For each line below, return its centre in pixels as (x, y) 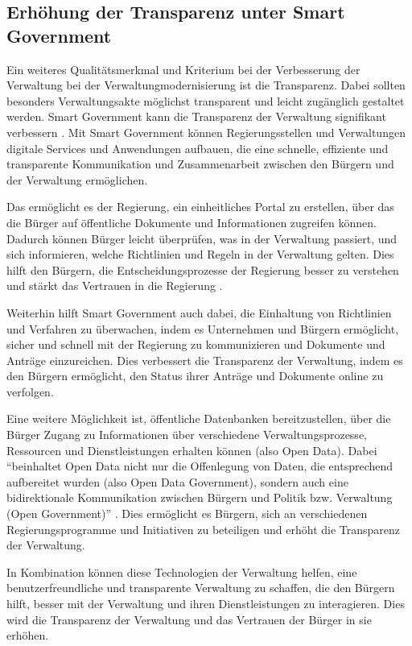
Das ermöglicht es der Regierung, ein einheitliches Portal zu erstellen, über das (200, 207)
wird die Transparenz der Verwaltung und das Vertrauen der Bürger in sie (189, 619)
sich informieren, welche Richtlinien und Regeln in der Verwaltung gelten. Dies (200, 254)
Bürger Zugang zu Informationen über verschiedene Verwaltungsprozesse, (187, 435)
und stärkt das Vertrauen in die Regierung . (115, 286)
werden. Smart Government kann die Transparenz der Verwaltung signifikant (196, 116)
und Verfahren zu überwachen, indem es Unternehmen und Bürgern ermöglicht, (203, 328)
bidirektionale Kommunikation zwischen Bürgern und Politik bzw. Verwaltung (200, 497)
